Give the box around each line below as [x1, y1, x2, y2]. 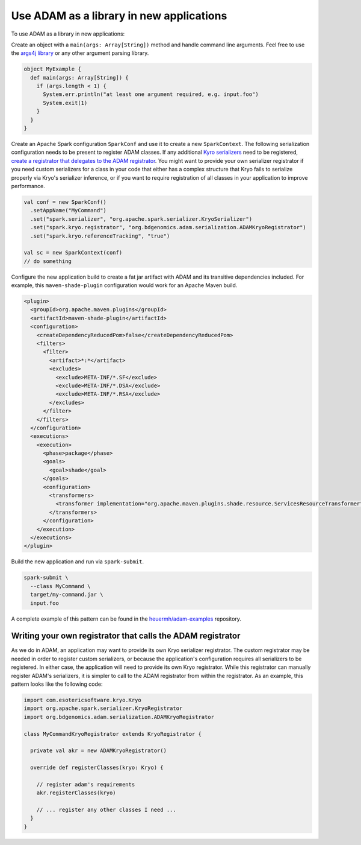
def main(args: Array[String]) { [30, 74, 129, 81]
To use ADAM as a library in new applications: [11, 30, 125, 37]
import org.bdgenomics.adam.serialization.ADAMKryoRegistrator [23, 714, 215, 720]
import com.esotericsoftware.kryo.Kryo [23, 697, 141, 703]
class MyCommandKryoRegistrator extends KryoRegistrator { [23, 730, 202, 737]
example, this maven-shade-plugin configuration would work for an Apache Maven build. [11, 282, 238, 289]
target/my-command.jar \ [30, 591, 103, 598]
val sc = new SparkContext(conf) [23, 249, 123, 256]
